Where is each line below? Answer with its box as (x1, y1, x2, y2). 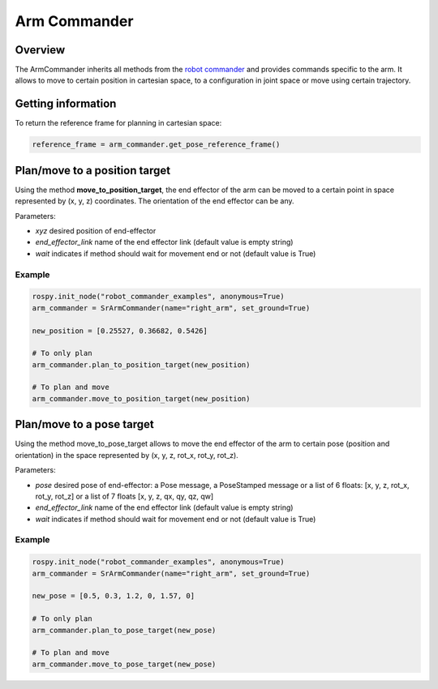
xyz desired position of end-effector (35, 226, 157, 236)
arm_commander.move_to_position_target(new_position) (32, 394, 251, 403)
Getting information (15, 97, 117, 111)
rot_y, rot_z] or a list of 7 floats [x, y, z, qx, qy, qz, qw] (35, 491, 214, 501)
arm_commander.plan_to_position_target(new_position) (32, 360, 251, 369)
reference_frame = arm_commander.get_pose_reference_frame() (32, 140, 281, 149)
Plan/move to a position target (15, 163, 170, 178)
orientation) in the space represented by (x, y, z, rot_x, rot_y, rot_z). (15, 450, 238, 460)
